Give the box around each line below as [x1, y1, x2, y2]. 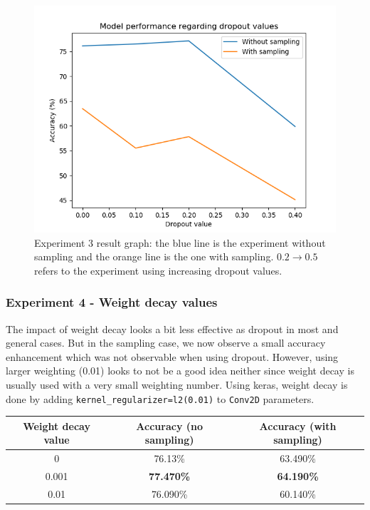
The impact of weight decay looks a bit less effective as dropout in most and [6, 321, 339, 336]
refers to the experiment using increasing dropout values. [34, 262, 282, 277]
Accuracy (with [259, 418, 337, 433]
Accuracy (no [136, 418, 203, 433]
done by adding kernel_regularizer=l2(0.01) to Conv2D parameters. [6, 391, 314, 406]
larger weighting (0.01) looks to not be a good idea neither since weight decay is [6, 363, 354, 378]
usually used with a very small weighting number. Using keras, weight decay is [6, 377, 348, 392]
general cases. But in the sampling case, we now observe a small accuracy [6, 335, 326, 350]
